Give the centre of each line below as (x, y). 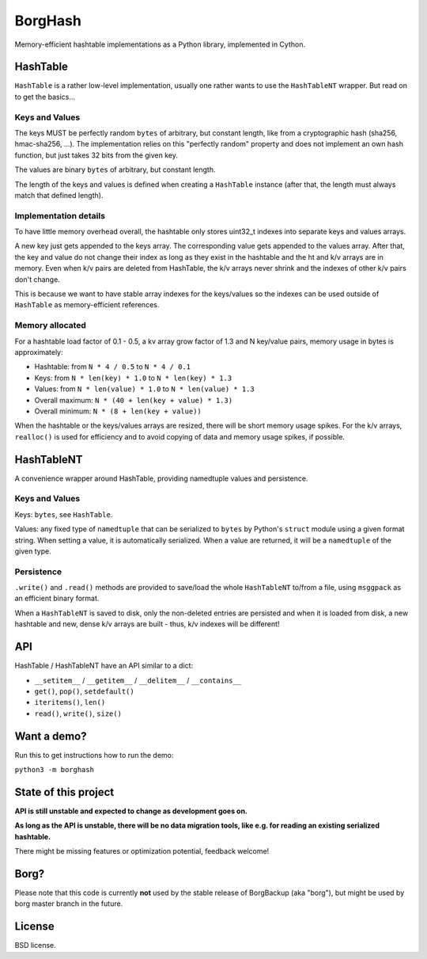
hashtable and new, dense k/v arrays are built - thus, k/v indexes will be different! (147, 624)
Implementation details (60, 215)
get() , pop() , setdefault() (84, 691)
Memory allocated (51, 325)
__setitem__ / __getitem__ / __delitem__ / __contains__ (138, 680)
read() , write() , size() (78, 714)
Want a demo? (51, 736)
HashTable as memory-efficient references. (87, 305)
